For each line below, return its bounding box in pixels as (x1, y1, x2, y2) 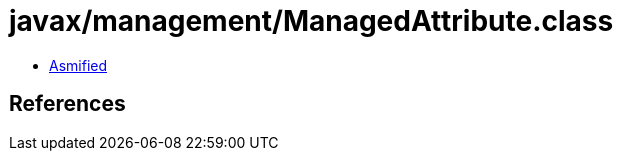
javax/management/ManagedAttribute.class (9, 4, 614, 38)
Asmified (49, 56, 108, 74)
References (9, 91, 126, 117)
